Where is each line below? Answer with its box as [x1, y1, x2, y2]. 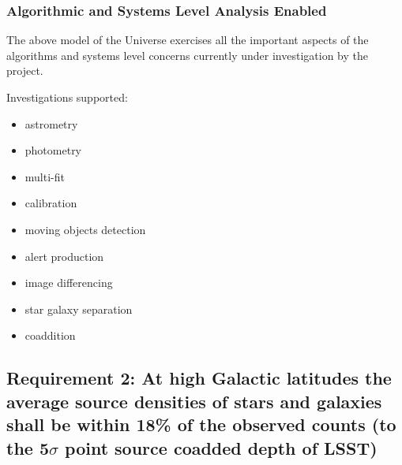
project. [6, 62, 43, 79]
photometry [24, 142, 82, 158]
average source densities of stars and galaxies [6, 389, 382, 413]
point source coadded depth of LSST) [65, 435, 378, 459]
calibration [24, 195, 77, 211]
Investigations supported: [6, 89, 128, 105]
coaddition [24, 327, 76, 344]
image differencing [24, 274, 113, 291]
